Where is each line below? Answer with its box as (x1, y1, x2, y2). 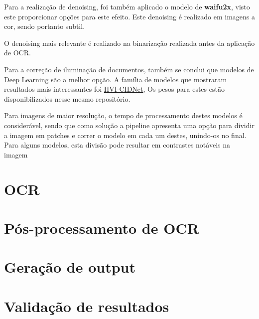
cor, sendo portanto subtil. (4, 21, 85, 31)
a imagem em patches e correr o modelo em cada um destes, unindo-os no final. (4, 130, 247, 140)
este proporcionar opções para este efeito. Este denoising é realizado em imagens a (4, 11, 256, 21)
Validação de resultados (4, 296, 169, 316)
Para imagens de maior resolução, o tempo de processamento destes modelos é (4, 110, 243, 121)
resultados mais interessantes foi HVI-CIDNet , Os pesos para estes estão (4, 84, 225, 94)
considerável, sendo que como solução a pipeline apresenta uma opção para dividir (4, 120, 255, 130)
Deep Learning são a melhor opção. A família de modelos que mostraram (4, 74, 227, 84)
